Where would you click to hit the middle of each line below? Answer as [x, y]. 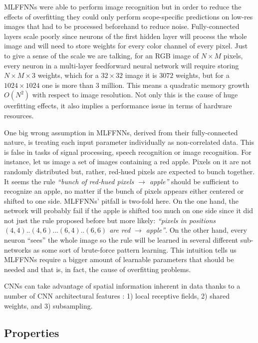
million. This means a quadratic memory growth [175, 85]
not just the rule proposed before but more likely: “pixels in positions [110, 220]
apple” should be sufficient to [194, 181]
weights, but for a [202, 75]
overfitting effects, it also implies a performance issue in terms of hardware [118, 106]
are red [120, 230]
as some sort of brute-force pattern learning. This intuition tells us [135, 249]
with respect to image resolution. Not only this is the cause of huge [135, 95]
